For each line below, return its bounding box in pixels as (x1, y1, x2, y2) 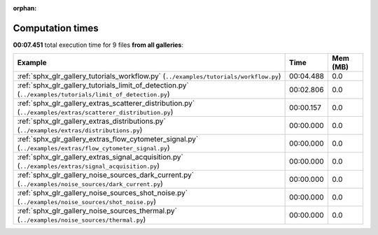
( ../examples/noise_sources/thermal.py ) (17, 215, 146, 225)
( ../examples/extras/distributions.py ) (17, 125, 143, 135)
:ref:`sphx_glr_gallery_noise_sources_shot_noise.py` (17, 188, 188, 198)
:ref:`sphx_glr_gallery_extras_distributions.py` (17, 116, 166, 126)
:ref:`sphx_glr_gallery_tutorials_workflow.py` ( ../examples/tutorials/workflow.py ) (17, 71, 281, 81)
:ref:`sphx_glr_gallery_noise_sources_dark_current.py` (17, 170, 195, 180)
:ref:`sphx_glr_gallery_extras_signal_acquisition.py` (17, 152, 183, 162)
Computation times (13, 22, 99, 34)
